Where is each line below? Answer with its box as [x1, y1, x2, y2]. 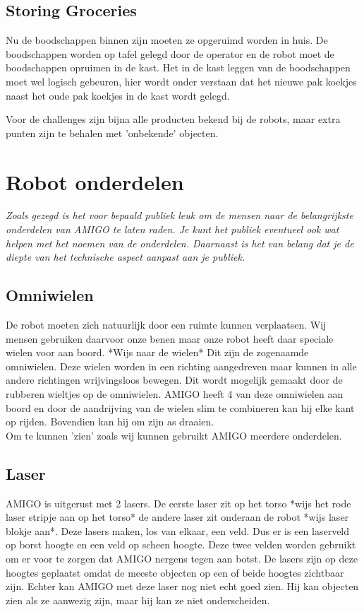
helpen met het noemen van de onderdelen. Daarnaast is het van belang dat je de [6, 235, 354, 250]
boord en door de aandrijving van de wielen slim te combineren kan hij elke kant [6, 400, 355, 415]
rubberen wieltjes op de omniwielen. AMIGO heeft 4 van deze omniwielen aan [6, 387, 344, 401]
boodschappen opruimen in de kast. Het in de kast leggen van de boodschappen [6, 60, 351, 75]
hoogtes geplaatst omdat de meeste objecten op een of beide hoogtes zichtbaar [6, 565, 344, 579]
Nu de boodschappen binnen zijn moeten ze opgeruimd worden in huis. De [6, 33, 328, 47]
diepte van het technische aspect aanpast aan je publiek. [6, 249, 245, 264]
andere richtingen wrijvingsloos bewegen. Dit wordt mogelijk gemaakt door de [6, 372, 343, 387]
